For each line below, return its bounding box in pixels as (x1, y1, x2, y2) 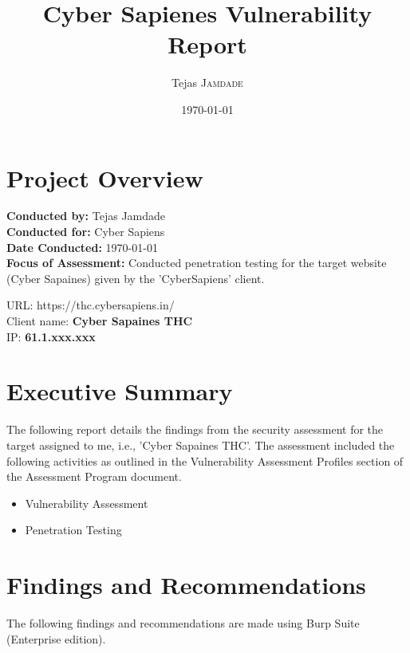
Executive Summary (6, 375, 233, 407)
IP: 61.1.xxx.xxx (6, 328, 96, 344)
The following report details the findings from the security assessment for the (6, 421, 384, 438)
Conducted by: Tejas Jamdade (6, 207, 166, 224)
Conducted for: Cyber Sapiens (6, 223, 165, 240)
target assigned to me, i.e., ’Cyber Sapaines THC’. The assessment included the (6, 436, 395, 453)
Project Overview (6, 161, 203, 194)
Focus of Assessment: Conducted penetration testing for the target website (6, 254, 387, 271)
